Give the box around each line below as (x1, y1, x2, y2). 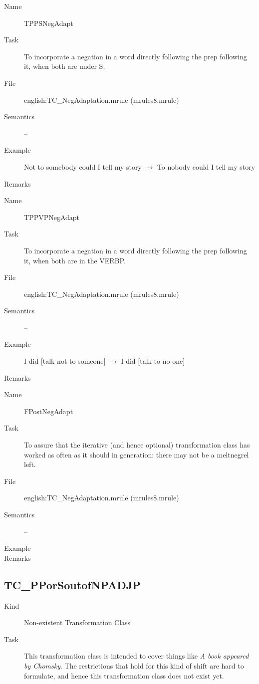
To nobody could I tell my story (157, 161, 256, 172)
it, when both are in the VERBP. (24, 255, 126, 265)
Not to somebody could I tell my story (24, 161, 142, 172)
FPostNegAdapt (24, 406, 73, 416)
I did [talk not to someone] (24, 356, 106, 366)
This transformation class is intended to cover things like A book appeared (24, 651, 249, 661)
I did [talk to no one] (121, 356, 185, 366)
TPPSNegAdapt (24, 17, 73, 28)
